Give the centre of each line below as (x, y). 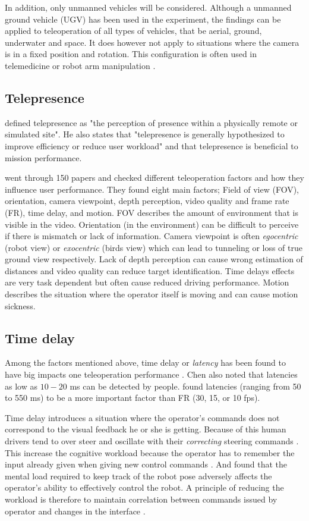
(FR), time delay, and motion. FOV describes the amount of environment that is (152, 212)
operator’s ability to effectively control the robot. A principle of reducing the (144, 487)
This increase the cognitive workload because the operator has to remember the (150, 452)
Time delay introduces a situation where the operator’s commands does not (142, 417)
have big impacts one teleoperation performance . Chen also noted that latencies (151, 374)
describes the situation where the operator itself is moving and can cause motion (152, 294)
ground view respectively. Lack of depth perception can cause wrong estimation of (154, 259)
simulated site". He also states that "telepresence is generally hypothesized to (145, 134)
